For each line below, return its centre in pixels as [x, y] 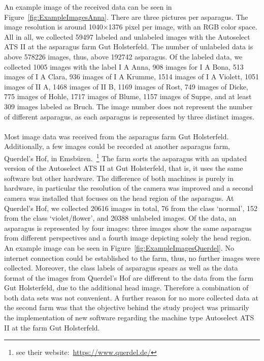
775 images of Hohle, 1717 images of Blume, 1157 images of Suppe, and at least [128, 96]
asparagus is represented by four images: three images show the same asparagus [128, 228]
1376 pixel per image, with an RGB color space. [183, 27]
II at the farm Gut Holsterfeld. [52, 327]
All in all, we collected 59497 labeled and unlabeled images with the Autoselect [127, 36]
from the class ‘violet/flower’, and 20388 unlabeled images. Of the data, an [120, 218]
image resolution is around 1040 [54, 27]
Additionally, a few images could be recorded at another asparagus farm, [117, 146]
